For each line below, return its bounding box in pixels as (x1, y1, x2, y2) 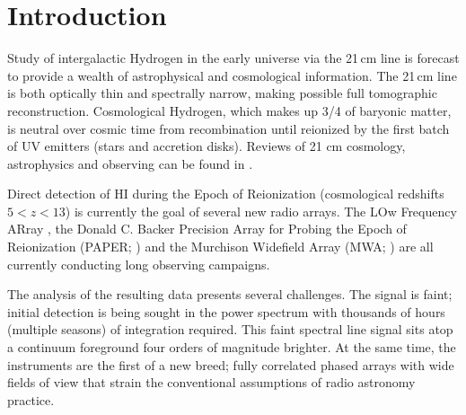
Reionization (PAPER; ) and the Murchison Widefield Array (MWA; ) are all (7, 237, 434, 256)
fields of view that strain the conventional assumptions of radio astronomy (7, 373, 416, 392)
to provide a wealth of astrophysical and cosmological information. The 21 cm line (7, 66, 457, 84)
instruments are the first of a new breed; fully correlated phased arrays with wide (7, 355, 454, 374)
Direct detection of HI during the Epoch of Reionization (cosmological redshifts (7, 184, 444, 203)
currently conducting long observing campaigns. (7, 254, 270, 273)
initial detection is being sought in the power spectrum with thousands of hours (7, 302, 445, 321)
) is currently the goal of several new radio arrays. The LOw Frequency (65, 201, 457, 220)
